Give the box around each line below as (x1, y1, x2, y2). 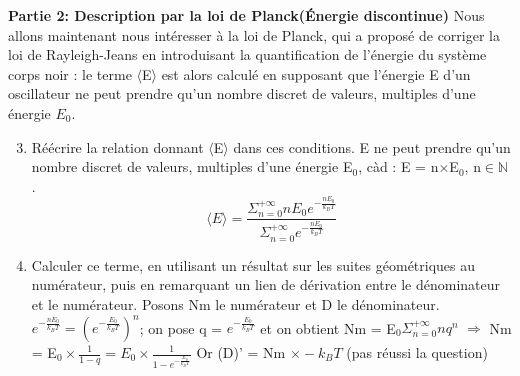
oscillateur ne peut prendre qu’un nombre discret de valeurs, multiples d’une (8, 83, 476, 104)
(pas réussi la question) (346, 342, 488, 362)
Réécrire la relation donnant (31, 136, 204, 157)
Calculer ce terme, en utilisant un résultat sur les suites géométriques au (31, 254, 476, 275)
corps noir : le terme (8, 63, 132, 84)
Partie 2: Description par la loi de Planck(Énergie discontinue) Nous (8, 5, 485, 25)
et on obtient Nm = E (260, 317, 396, 337)
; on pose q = (139, 317, 223, 337)
